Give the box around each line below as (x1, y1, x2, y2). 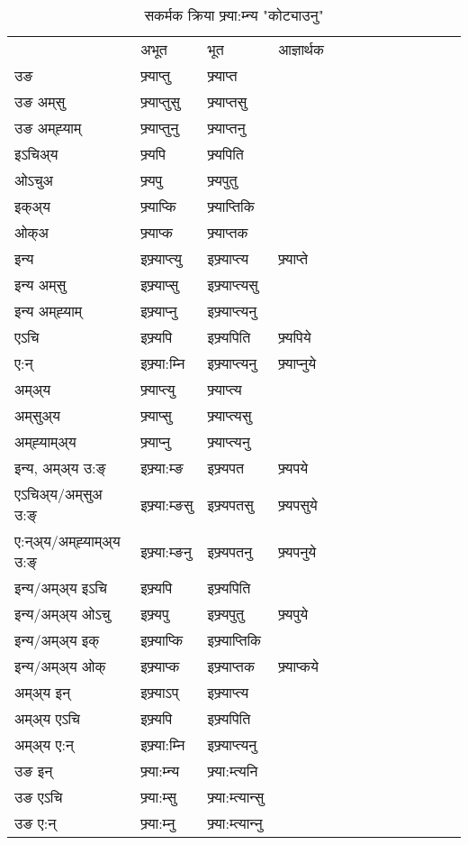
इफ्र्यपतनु (207, 540, 253, 562)
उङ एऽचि (14, 786, 63, 807)
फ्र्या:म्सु (140, 786, 176, 807)
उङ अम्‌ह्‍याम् (14, 117, 82, 138)
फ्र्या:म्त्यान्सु (207, 786, 265, 807)
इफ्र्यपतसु (207, 493, 254, 515)
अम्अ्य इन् (14, 682, 70, 703)
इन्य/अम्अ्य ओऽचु (14, 603, 111, 624)
